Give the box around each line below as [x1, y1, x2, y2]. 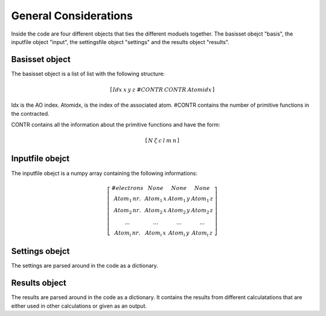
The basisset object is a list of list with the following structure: [11, 70, 165, 77]
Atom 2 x [144, 207, 167, 215]
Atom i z [191, 230, 213, 238]
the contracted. [11, 110, 50, 117]
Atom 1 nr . [113, 195, 141, 203]
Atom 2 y [167, 207, 190, 215]
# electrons [111, 185, 144, 191]
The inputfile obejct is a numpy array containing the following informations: [11, 169, 197, 177]
